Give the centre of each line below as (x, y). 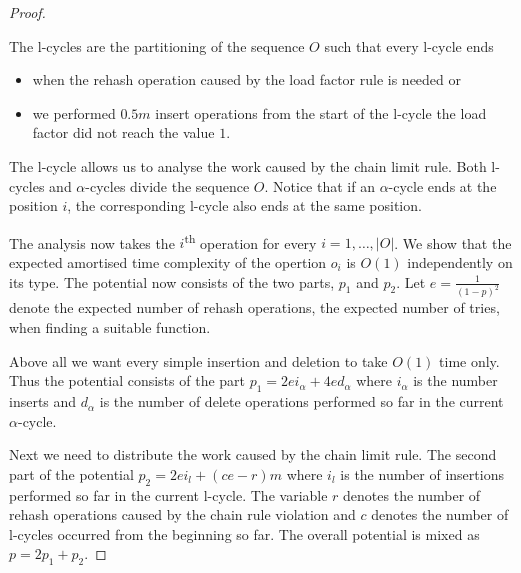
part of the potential (71, 473)
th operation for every (250, 241)
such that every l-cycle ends (409, 45)
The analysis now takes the (92, 242)
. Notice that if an (319, 185)
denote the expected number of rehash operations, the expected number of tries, (254, 307)
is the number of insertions (422, 473)
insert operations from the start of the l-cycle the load (321, 112)
